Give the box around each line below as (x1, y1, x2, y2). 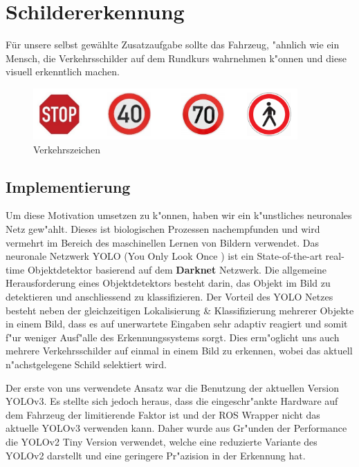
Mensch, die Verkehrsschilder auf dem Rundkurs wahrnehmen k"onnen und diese (6, 50, 347, 65)
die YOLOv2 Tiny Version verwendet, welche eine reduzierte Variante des (6, 434, 317, 448)
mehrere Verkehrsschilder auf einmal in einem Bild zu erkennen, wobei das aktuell (6, 343, 353, 358)
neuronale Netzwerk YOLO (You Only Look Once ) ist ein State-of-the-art (6, 249, 322, 263)
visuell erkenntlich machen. (6, 64, 120, 79)
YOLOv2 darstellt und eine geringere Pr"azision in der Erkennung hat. (6, 448, 306, 462)
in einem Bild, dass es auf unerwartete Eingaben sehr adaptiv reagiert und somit (6, 316, 348, 331)
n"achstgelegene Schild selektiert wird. (6, 356, 167, 371)
